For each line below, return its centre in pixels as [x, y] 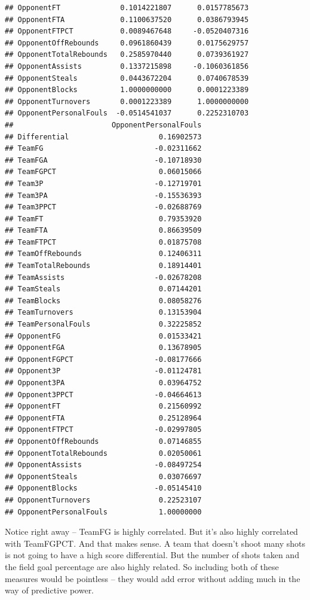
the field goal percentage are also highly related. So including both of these [142, 566]
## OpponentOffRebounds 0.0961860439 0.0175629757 [127, 43]
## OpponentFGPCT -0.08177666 [103, 359]
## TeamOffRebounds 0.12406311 [103, 254]
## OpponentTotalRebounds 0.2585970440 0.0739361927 [127, 55]
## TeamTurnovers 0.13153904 [103, 313]
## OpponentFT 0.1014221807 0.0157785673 [127, 8]
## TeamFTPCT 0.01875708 [103, 242]
